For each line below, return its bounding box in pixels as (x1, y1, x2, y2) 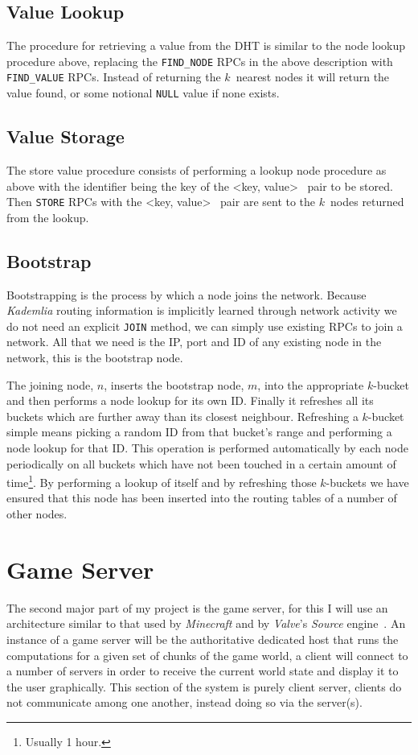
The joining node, (6, 376, 94, 393)
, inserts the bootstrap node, (104, 376, 244, 393)
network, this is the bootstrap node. (6, 349, 183, 366)
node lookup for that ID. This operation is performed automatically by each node (6, 439, 408, 456)
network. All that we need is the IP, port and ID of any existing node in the (6, 333, 382, 350)
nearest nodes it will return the (236, 68, 390, 85)
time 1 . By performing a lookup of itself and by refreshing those (6, 472, 317, 490)
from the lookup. (6, 208, 89, 225)
